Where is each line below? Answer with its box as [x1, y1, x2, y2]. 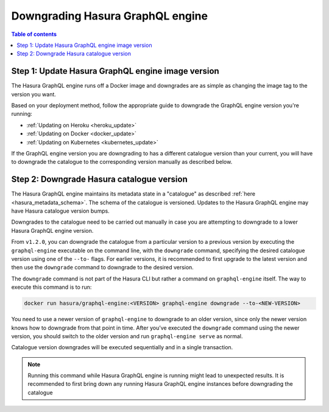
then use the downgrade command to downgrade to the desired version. [11, 264, 194, 271]
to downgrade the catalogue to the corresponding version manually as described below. [11, 158, 233, 166]
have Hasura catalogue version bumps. [11, 207, 110, 215]
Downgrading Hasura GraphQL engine [11, 9, 208, 23]
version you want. [11, 90, 56, 98]
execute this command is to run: [11, 283, 92, 291]
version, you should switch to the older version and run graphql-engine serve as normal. [11, 332, 243, 339]
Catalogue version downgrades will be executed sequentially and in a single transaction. [11, 344, 233, 351]
